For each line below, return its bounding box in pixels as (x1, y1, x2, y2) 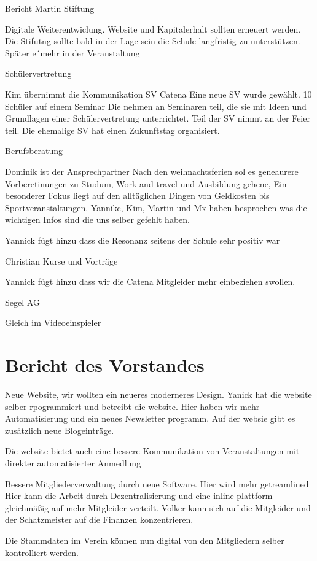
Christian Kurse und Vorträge (5, 254, 118, 267)
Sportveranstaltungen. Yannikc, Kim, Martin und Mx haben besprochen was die (5, 201, 307, 214)
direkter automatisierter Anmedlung (5, 456, 141, 469)
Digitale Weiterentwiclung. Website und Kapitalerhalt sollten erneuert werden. (5, 22, 301, 35)
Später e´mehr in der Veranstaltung (5, 46, 140, 59)
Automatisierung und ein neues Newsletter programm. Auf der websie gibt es (5, 412, 295, 425)
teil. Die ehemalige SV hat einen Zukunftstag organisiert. (5, 123, 220, 136)
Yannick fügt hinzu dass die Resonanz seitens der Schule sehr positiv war (5, 233, 280, 246)
